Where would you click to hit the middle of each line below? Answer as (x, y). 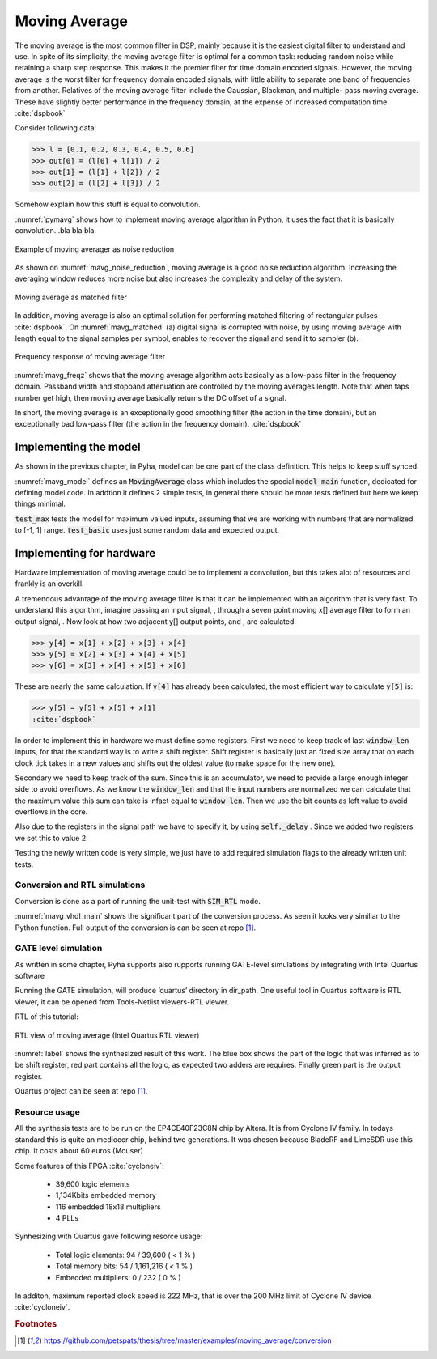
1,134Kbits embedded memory (106, 1195)
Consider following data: (56, 128)
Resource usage (48, 1111)
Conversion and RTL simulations (80, 885)
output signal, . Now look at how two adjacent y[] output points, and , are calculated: (156, 621)
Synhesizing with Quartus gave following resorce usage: (109, 1236)
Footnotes (36, 1324)
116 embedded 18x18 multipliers (108, 1207)
